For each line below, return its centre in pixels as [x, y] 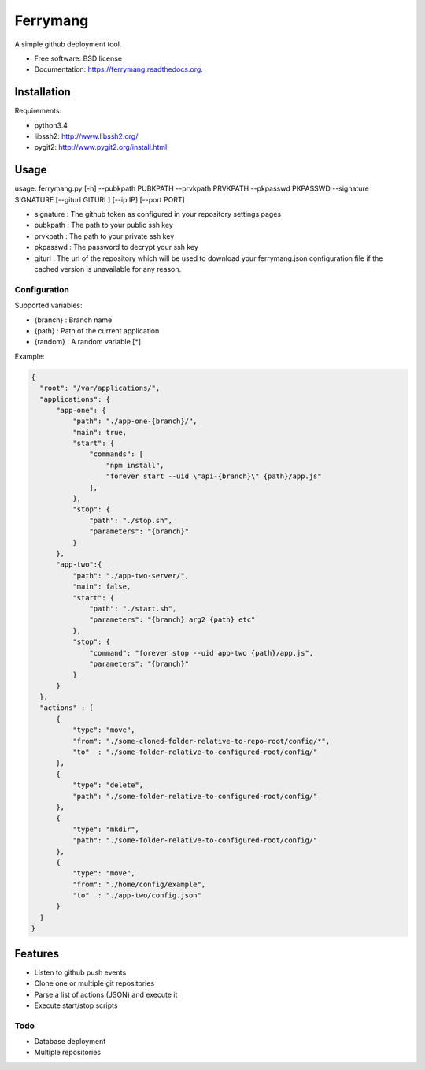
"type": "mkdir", [105, 829]
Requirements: [38, 111]
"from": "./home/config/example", [139, 884]
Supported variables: [48, 305]
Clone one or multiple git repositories [94, 983]
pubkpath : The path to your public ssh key [103, 225]
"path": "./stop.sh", [131, 520]
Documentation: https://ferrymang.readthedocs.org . [119, 69]
